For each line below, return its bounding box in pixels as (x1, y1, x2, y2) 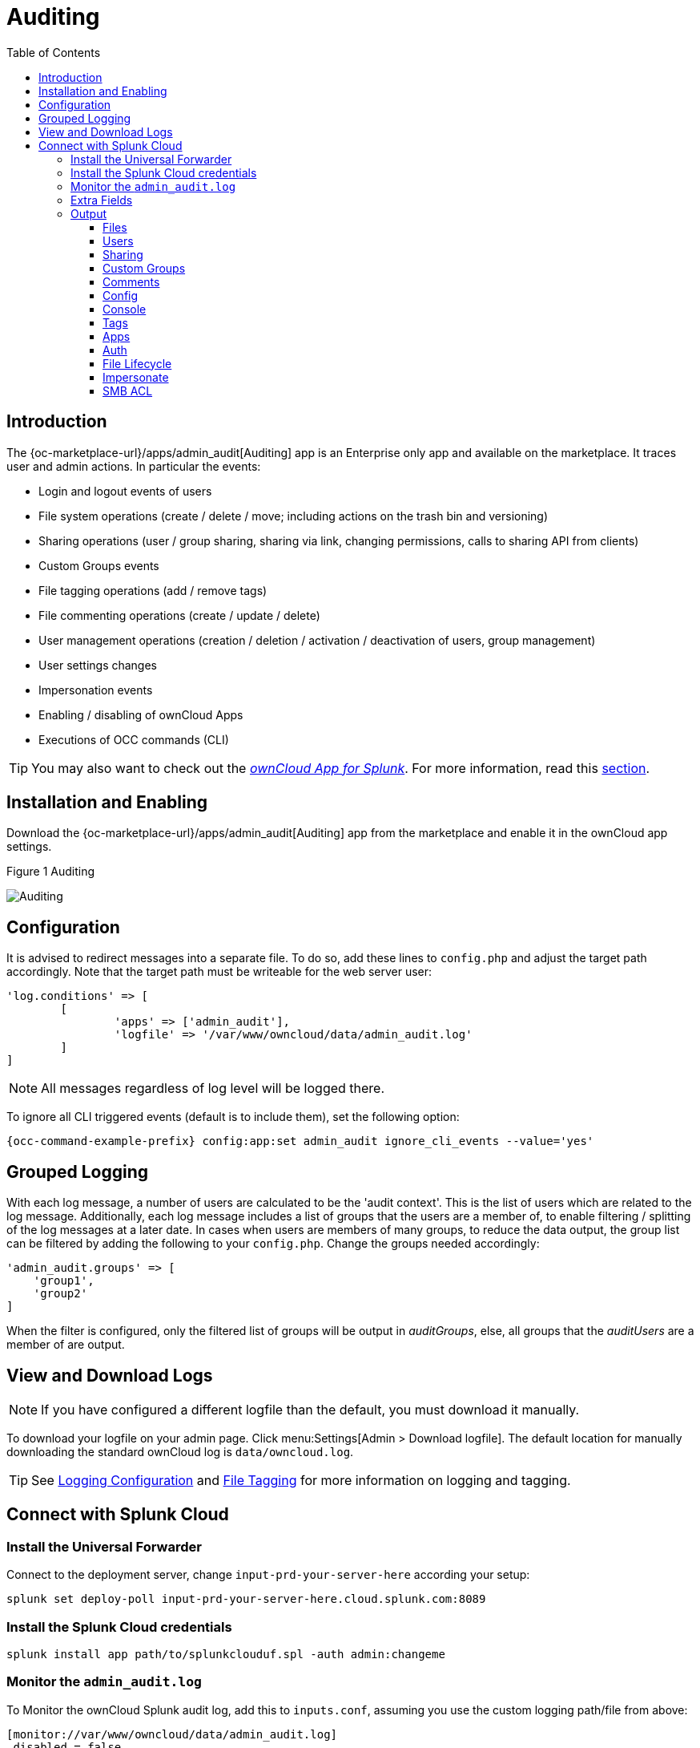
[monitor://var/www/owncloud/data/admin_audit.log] (6, 1727, 338, 1741)
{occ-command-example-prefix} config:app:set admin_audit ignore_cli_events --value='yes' (6, 1135, 594, 1148)
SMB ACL (103, 383, 153, 398)
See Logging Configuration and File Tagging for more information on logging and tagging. (31, 1471, 571, 1488)
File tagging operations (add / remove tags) (38, 583, 268, 597)
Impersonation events (38, 682, 153, 697)
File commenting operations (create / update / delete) (38, 608, 320, 622)
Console (103, 301, 147, 316)
